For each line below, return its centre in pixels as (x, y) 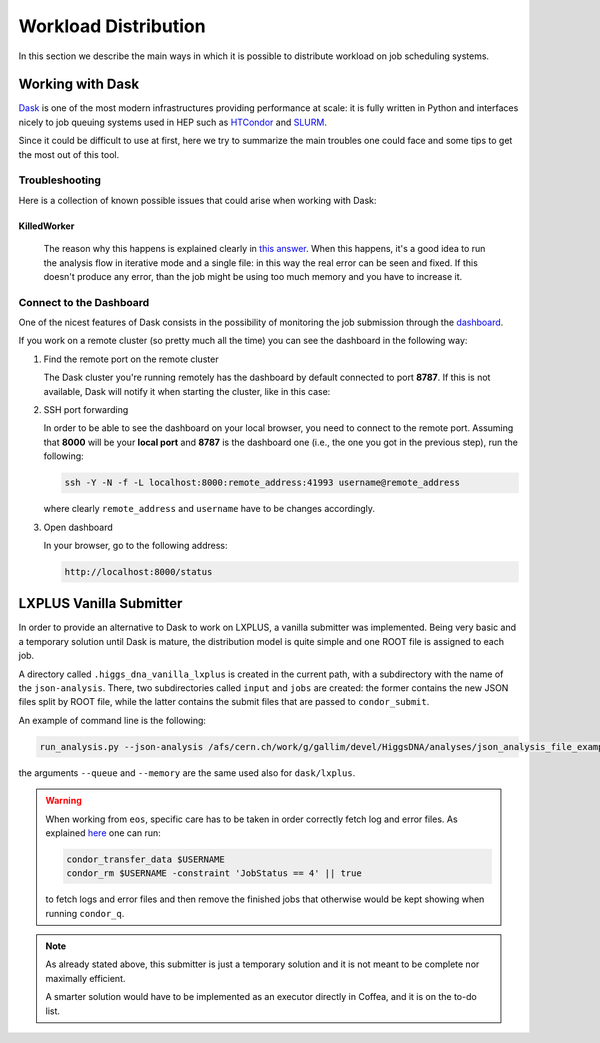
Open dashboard (78, 527)
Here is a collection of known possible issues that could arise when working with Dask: (197, 200)
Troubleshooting (60, 180)
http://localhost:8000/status (138, 571)
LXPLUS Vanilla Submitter (100, 603)
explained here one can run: (103, 832)
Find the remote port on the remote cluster (131, 359)
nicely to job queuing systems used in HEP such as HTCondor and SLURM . (172, 122)
